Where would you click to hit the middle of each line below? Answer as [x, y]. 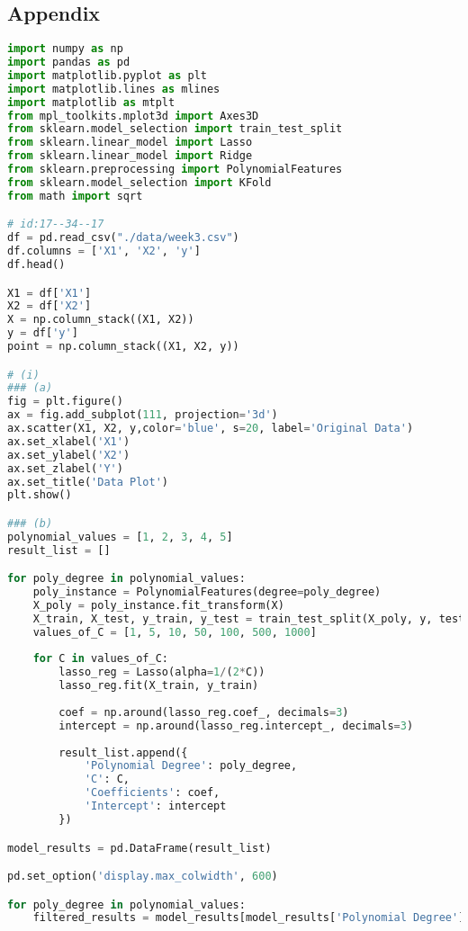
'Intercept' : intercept [155, 806]
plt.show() [40, 495]
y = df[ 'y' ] [43, 333]
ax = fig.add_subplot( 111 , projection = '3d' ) [143, 415]
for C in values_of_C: [101, 659]
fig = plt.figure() [65, 402]
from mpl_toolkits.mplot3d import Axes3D [133, 116]
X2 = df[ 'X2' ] [49, 306]
